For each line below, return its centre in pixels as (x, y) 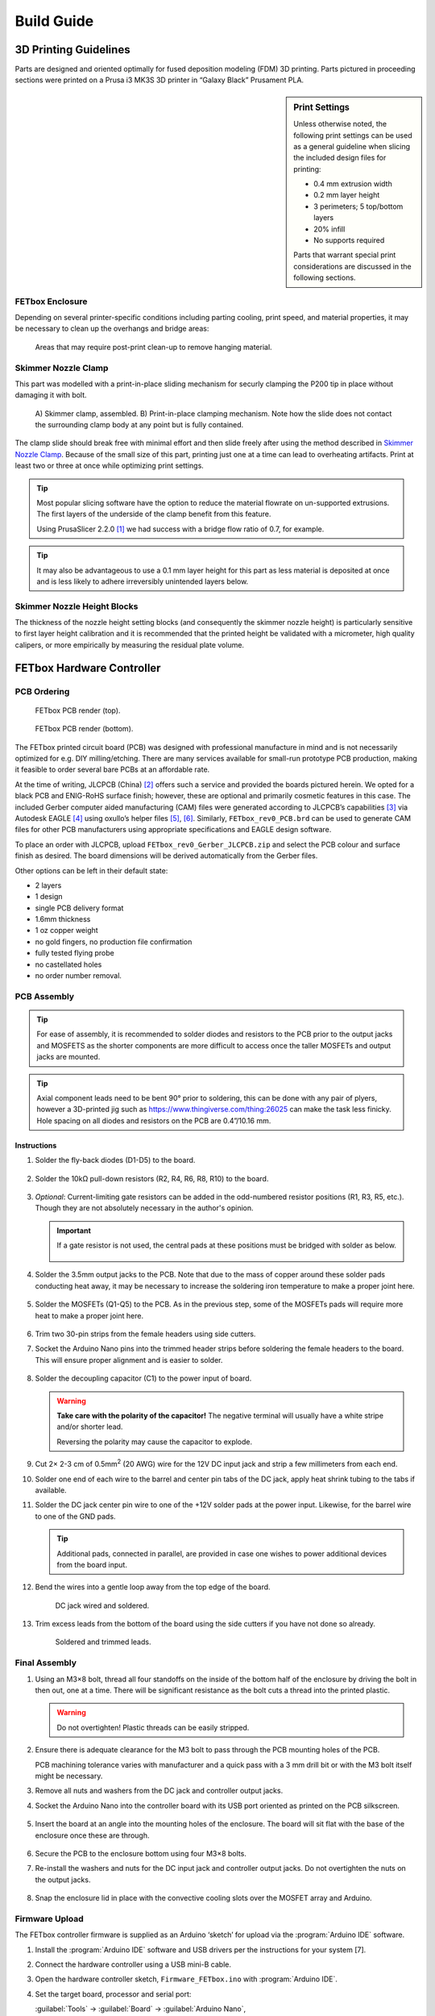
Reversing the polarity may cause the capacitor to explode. (155, 1441)
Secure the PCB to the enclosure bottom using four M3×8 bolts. (141, 1853)
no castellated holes (68, 964)
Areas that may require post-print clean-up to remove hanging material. (154, 347)
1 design (49, 897)
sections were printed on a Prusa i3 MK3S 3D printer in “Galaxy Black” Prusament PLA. (159, 80)
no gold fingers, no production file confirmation (114, 941)
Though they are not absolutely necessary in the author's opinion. (144, 1208)
